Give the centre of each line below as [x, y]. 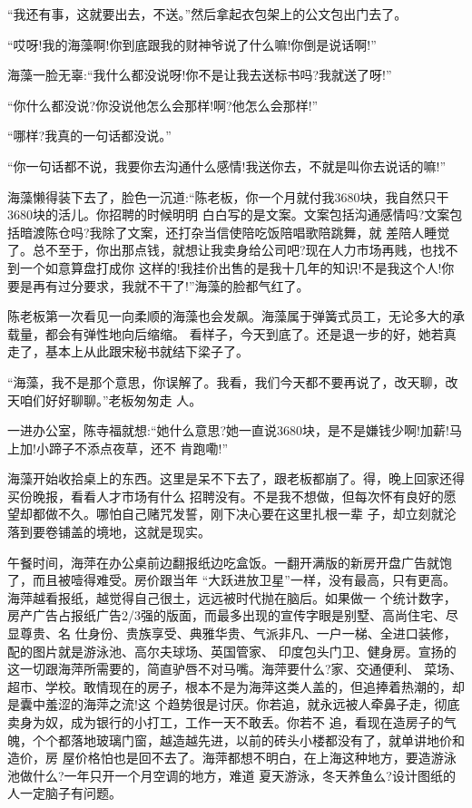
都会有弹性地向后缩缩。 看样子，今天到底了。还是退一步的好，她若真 [251, 333]
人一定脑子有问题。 [64, 793]
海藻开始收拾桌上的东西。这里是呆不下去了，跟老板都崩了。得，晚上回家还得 [236, 478]
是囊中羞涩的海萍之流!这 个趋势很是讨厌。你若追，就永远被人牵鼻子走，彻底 [234, 704]
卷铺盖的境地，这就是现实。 [128, 532]
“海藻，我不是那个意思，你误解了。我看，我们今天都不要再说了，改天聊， [226, 381]
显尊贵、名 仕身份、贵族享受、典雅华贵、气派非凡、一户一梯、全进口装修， [232, 633]
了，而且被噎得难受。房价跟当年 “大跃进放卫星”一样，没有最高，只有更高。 [231, 580]
